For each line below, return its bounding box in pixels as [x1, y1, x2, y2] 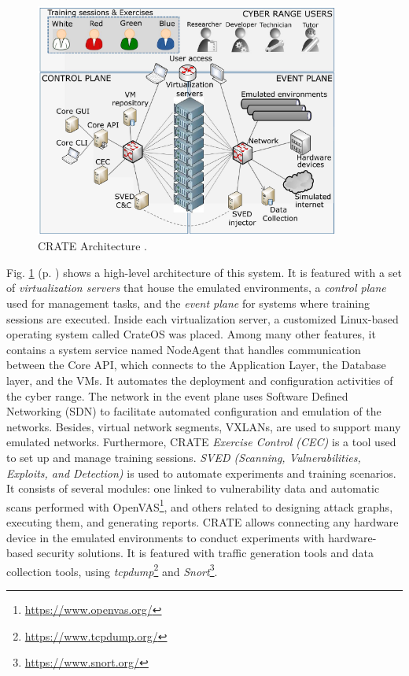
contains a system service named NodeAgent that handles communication [6, 341, 361, 357]
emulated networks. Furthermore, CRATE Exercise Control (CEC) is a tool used [6, 434, 396, 450]
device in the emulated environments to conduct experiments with [6, 529, 325, 545]
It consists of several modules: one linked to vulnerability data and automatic [6, 480, 380, 497]
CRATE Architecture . [38, 238, 147, 254]
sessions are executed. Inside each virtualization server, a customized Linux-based [6, 310, 399, 327]
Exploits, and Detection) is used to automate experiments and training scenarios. [6, 464, 396, 481]
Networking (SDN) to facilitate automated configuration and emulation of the [6, 403, 381, 419]
